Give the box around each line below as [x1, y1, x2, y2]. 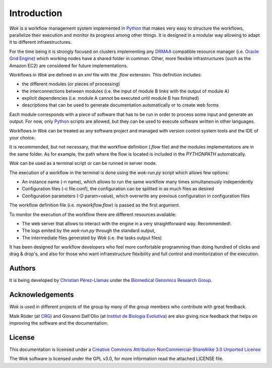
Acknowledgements [9, 290, 74, 299]
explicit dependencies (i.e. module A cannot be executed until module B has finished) [22, 95, 199, 101]
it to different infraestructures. [9, 39, 72, 45]
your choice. [9, 135, 35, 141]
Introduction [9, 8, 62, 19]
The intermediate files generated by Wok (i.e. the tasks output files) [22, 235, 162, 241]
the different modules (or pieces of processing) [22, 81, 120, 87]
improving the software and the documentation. [9, 320, 108, 326]
